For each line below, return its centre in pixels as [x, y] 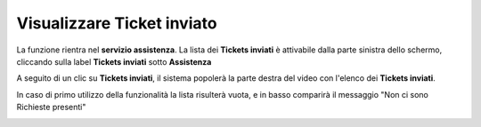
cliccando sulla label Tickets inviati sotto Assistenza [114, 61]
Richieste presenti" [51, 107]
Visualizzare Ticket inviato [117, 23]
